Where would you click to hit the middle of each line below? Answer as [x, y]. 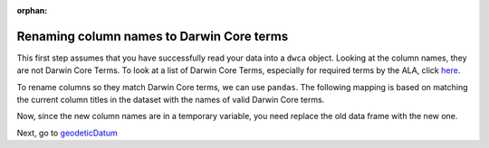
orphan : [32, 10]
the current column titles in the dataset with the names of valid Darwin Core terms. [171, 100]
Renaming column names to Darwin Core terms [153, 36]
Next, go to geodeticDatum [67, 133]
